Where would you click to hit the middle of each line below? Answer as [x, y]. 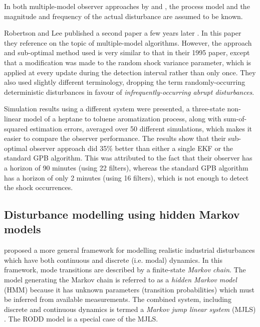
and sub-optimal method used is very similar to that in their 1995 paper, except [127, 52]
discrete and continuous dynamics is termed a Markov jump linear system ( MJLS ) [130, 309]
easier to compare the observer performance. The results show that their [115, 138]
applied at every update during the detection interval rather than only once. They [130, 72]
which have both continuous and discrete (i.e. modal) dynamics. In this [113, 260]
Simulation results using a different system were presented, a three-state [114, 109]
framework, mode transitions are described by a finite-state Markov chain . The [125, 270]
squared [16, 128]
